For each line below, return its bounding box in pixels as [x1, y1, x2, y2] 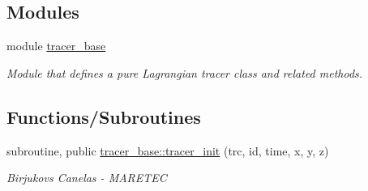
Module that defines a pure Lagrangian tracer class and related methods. [6, 64, 363, 81]
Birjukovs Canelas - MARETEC [6, 169, 167, 186]
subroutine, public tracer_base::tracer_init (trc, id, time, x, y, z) [6, 142, 329, 159]
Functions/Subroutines [6, 104, 201, 129]
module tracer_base [6, 37, 106, 54]
